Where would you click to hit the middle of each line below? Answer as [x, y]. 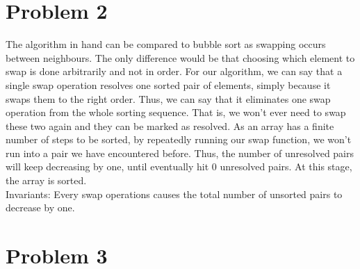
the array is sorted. [46, 180]
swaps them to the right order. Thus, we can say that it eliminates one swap [168, 98]
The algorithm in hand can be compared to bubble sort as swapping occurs [166, 44]
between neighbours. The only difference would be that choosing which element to [180, 57]
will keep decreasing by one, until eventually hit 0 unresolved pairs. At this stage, [179, 166]
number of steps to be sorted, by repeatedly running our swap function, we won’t [179, 139]
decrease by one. [40, 207]
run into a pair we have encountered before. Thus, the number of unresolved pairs [180, 153]
